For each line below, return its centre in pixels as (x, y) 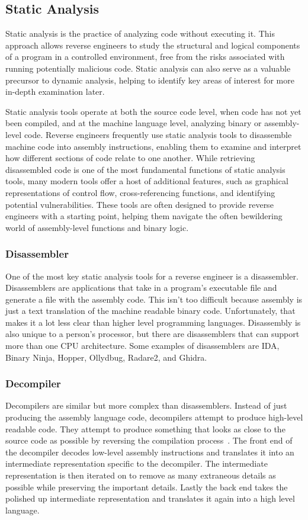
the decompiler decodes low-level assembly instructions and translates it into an (150, 452)
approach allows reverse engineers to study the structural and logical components (153, 45)
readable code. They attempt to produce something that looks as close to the (145, 428)
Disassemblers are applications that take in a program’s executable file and (141, 288)
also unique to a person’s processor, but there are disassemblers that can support (153, 334)
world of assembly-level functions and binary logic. (97, 227)
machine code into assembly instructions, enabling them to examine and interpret (153, 146)
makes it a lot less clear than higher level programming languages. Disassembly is (153, 322)
